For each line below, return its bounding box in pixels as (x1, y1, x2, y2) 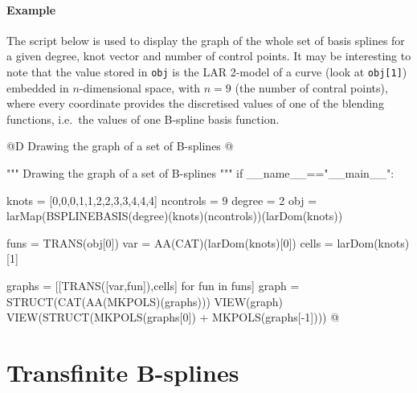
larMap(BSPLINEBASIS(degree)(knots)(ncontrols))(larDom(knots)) (6, 207, 343, 224)
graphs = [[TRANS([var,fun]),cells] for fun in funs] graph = (6, 276, 300, 293)
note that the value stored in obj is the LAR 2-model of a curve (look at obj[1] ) (6, 63, 407, 80)
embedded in (6, 79, 69, 96)
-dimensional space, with (79, 79, 201, 96)
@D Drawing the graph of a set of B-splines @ (6, 137, 234, 154)
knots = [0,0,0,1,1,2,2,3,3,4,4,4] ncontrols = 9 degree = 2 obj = (6, 191, 317, 208)
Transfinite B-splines (6, 355, 239, 388)
